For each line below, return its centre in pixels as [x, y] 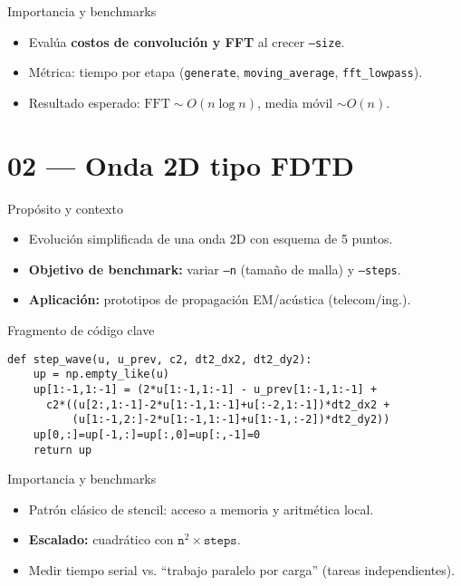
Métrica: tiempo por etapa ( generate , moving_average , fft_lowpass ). [226, 72]
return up [62, 450]
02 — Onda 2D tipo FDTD [181, 164]
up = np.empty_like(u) [101, 375]
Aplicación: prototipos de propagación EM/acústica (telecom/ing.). [220, 299]
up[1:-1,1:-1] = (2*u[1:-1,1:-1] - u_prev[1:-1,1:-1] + [205, 389]
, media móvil [295, 102]
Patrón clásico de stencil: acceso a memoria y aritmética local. [201, 509]
